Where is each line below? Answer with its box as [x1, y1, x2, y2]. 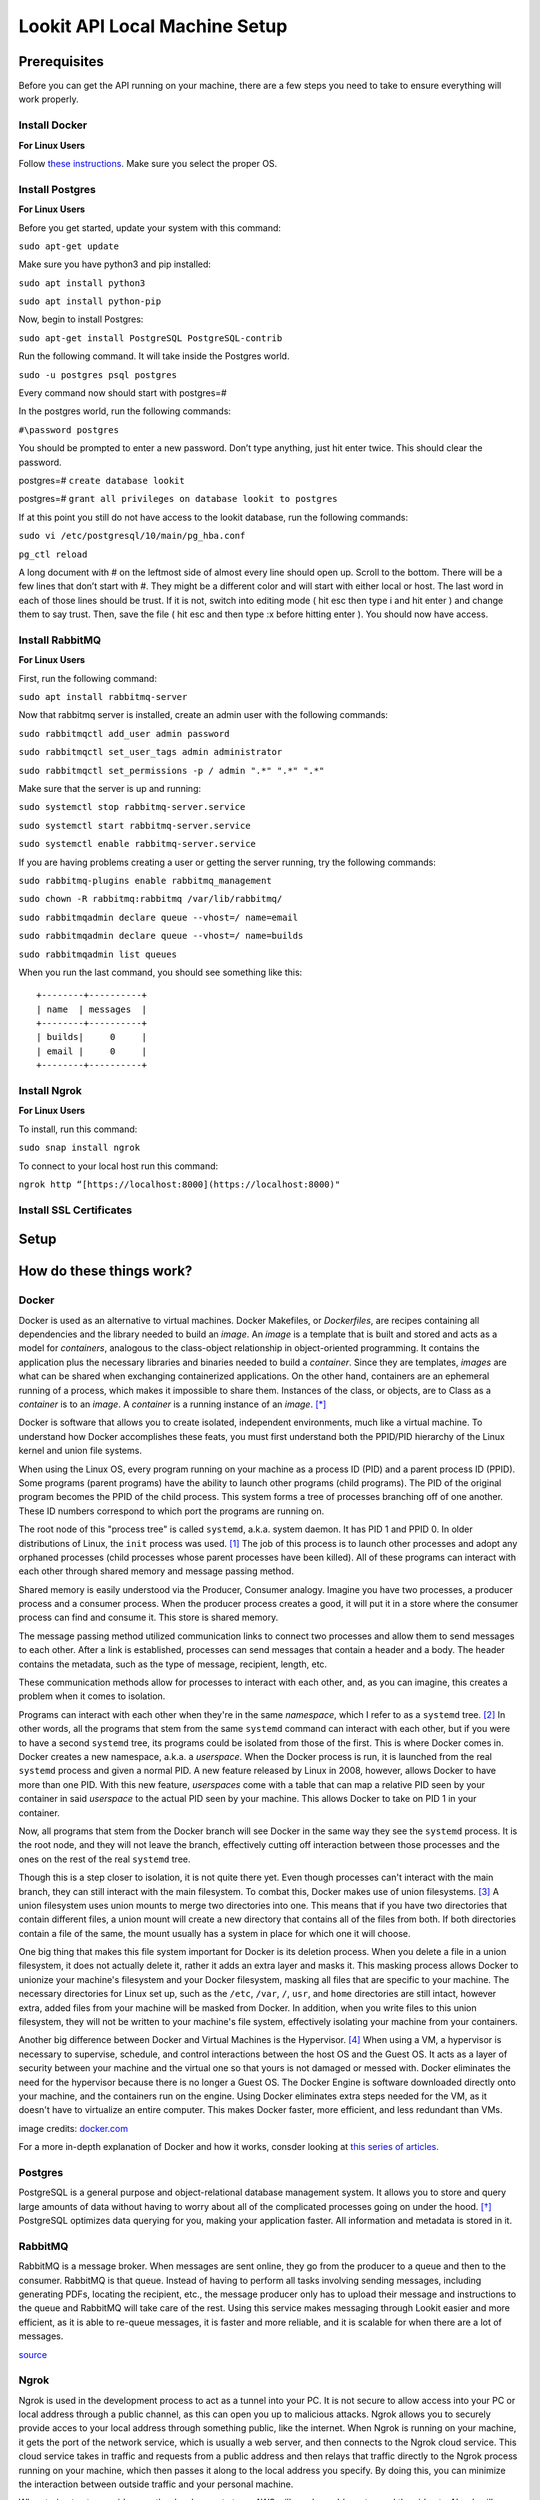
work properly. [18, 93, 79, 105]
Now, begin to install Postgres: [18, 313, 144, 325]
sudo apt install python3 [18, 277, 146, 289]
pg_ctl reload [18, 548, 88, 560]
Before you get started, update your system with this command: [18, 221, 282, 234]
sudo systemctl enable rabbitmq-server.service [18, 838, 257, 850]
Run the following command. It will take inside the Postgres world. [18, 350, 290, 362]
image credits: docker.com [18, 2122, 129, 2134]
